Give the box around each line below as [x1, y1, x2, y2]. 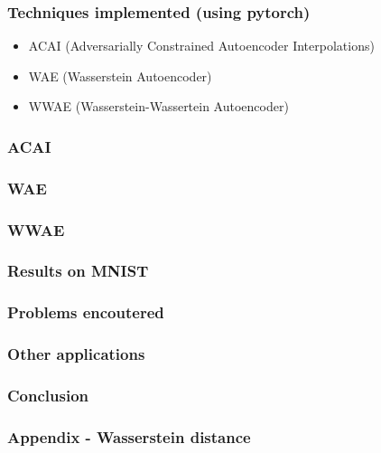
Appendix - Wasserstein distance [7, 425, 251, 448]
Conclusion [7, 383, 88, 406]
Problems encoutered [7, 301, 164, 324]
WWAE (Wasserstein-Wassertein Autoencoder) [28, 97, 289, 116]
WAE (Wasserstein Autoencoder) [28, 66, 212, 85]
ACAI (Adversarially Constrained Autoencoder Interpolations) [28, 36, 375, 55]
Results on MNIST [7, 260, 149, 282]
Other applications [7, 343, 145, 365]
